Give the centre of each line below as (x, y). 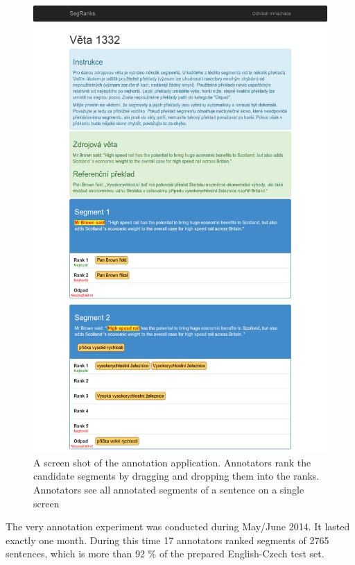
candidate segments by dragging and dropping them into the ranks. (176, 476)
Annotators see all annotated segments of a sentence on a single (169, 489)
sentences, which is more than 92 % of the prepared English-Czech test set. (165, 554)
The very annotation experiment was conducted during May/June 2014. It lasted (178, 526)
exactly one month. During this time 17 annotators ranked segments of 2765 (167, 540)
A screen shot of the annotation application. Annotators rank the (172, 462)
